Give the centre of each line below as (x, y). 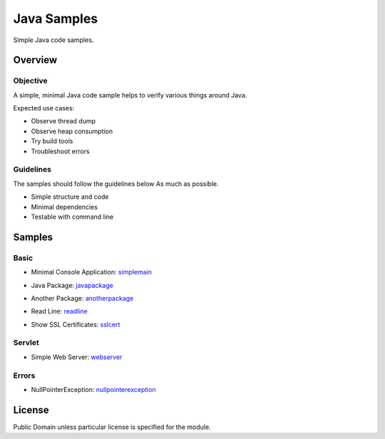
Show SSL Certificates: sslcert (76, 324)
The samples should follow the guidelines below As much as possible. (116, 184)
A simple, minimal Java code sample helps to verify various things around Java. (130, 95)
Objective (30, 81)
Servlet (26, 343)
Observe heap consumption (72, 131)
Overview (35, 60)
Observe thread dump (63, 121)
